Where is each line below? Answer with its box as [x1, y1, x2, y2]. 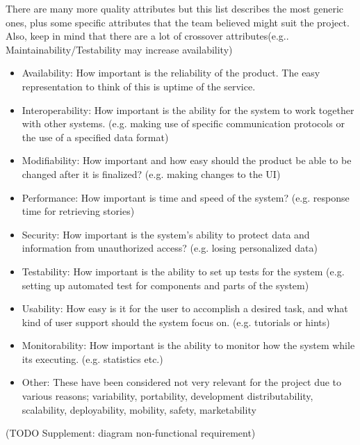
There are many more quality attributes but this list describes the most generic [6, 1, 343, 15]
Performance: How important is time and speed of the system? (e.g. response [22, 190, 350, 204]
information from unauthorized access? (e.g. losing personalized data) [22, 241, 318, 255]
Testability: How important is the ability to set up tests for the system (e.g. [22, 264, 345, 278]
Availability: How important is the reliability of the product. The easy [22, 65, 320, 80]
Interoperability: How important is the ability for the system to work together [22, 102, 354, 117]
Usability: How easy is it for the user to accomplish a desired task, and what [22, 301, 348, 316]
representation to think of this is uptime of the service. [22, 79, 256, 93]
